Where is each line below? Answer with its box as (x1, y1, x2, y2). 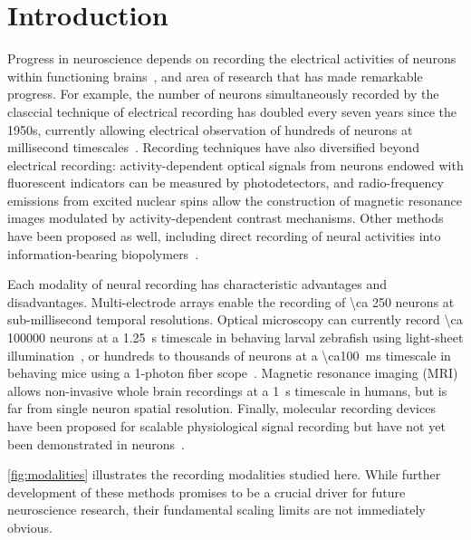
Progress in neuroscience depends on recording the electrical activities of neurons (7, 49, 457, 68)
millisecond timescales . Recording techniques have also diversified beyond (7, 138, 419, 157)
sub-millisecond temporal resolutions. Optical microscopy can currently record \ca (7, 310, 463, 329)
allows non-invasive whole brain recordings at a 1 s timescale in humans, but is (7, 381, 447, 400)
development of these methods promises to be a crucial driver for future (7, 482, 406, 501)
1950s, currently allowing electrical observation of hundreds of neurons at (7, 120, 413, 139)
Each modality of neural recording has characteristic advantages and (7, 275, 388, 294)
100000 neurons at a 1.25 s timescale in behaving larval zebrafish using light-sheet (7, 328, 464, 347)
